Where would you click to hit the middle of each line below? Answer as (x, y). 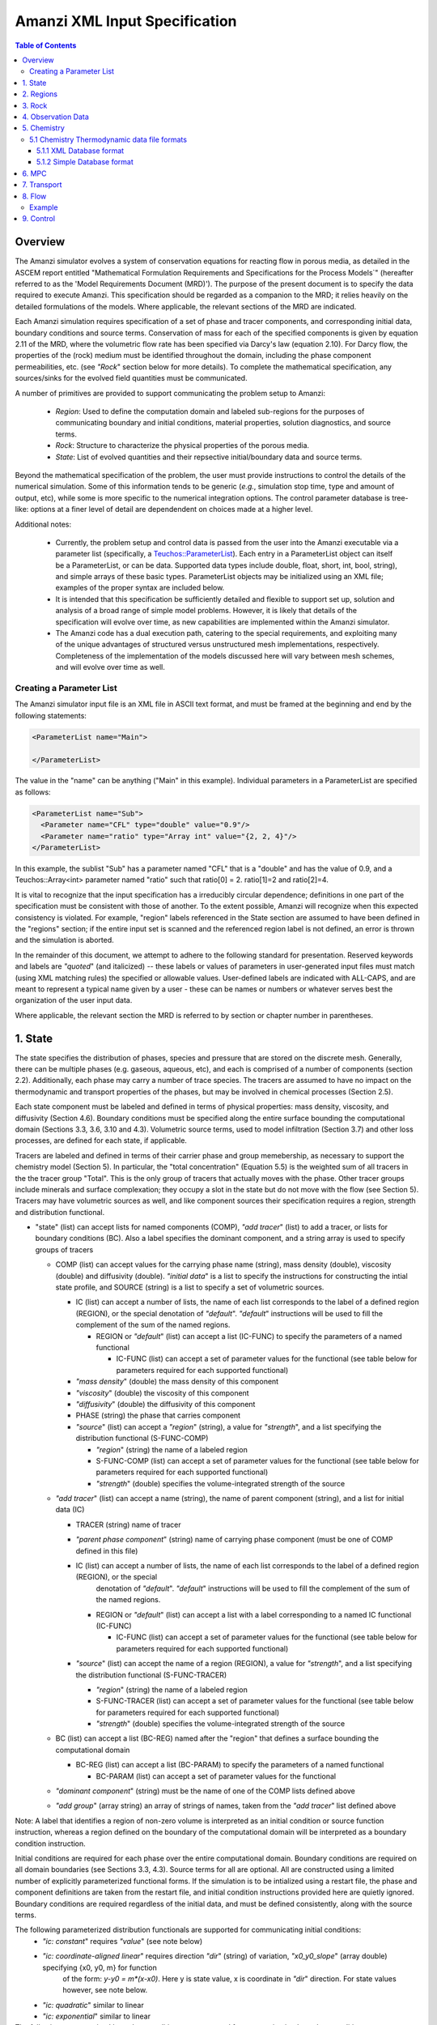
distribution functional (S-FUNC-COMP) (142, 1439)
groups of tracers (64, 1249)
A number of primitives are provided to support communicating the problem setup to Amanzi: (170, 393)
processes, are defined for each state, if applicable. (101, 1140)
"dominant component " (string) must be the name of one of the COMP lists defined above (206, 1791)
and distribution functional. (60, 1212)
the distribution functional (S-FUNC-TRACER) (151, 1675)
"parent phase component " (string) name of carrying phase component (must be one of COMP (234, 1540)
